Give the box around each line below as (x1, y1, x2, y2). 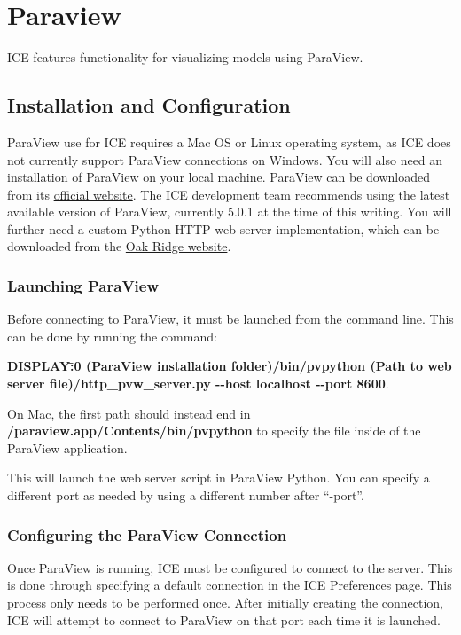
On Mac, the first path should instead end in (7, 404, 251, 422)
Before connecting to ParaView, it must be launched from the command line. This (7, 310, 454, 328)
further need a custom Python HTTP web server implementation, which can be (7, 219, 440, 238)
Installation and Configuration (7, 91, 291, 119)
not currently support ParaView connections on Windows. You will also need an (7, 150, 443, 169)
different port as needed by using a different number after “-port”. (7, 486, 364, 505)
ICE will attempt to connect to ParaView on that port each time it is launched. (7, 610, 441, 629)
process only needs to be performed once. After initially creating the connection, (7, 593, 443, 612)
